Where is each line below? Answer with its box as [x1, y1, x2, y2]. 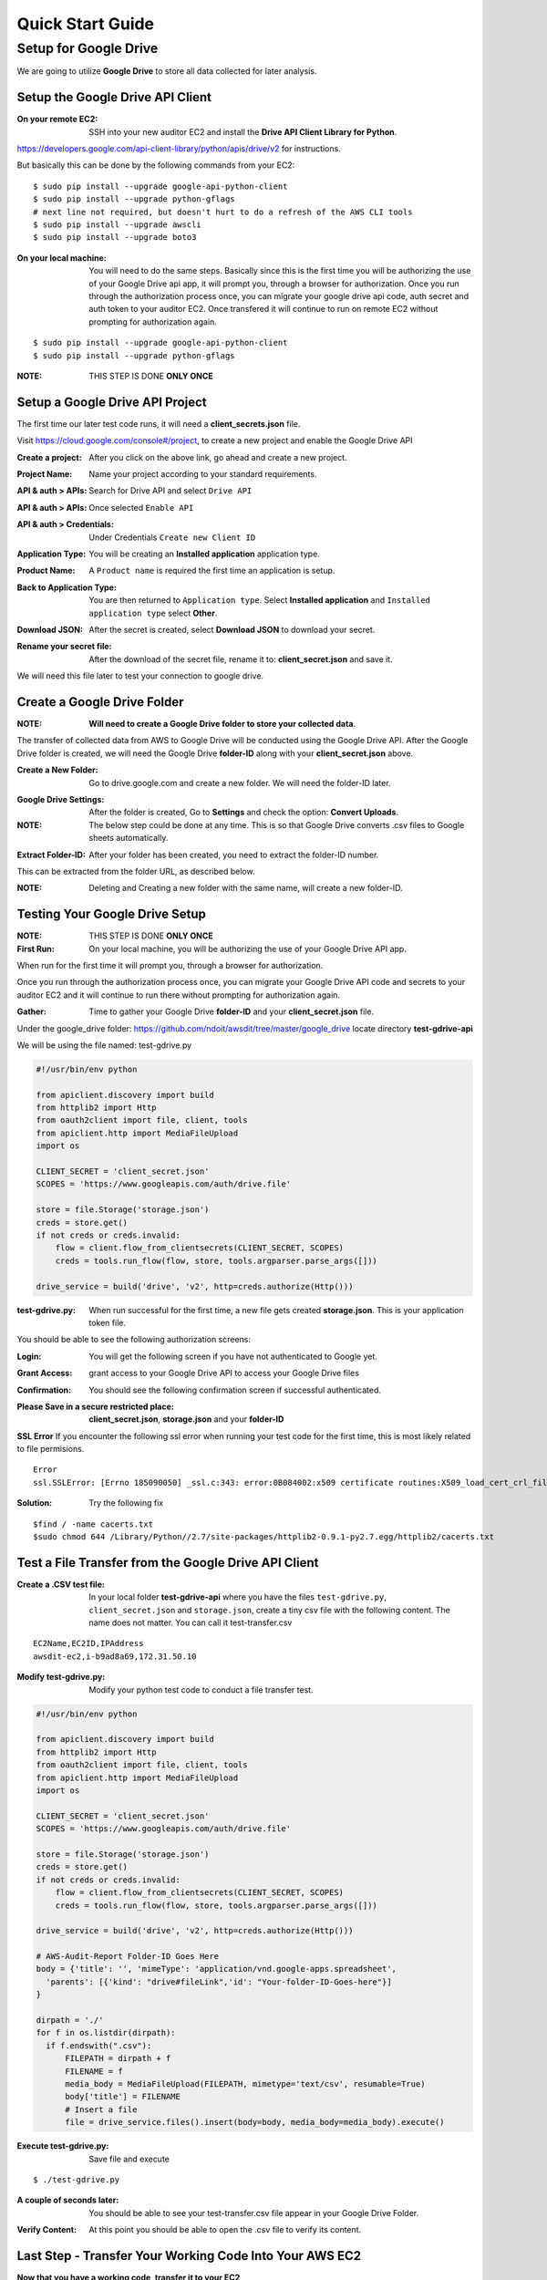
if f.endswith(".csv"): [46, 2040, 152, 2051]
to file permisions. [16, 1444, 85, 1455]
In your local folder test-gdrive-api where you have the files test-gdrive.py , [88, 1591, 387, 1602]
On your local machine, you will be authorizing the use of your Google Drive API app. [88, 943, 408, 954]
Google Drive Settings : [16, 793, 105, 804]
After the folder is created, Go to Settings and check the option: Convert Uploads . [88, 807, 398, 818]
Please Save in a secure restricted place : [16, 1401, 175, 1412]
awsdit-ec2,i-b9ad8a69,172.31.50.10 [33, 1651, 197, 1662]
